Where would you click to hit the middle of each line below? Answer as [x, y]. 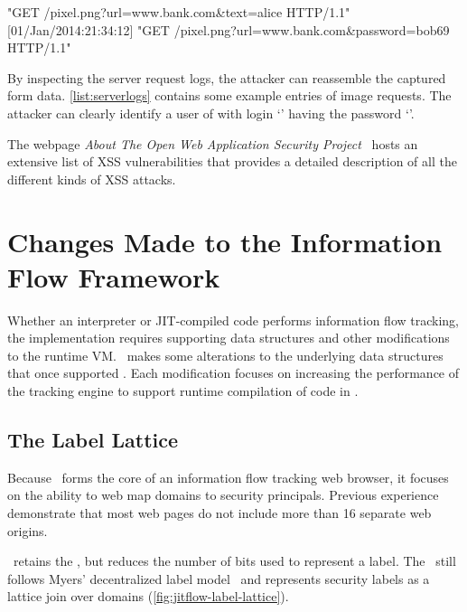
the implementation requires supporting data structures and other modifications [229, 338]
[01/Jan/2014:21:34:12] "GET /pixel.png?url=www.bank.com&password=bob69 [229, 29]
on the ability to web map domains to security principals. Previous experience [223, 495]
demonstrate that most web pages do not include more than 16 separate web [219, 513]
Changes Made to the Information [225, 241]
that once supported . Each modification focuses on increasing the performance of [233, 373]
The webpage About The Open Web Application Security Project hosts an [213, 143]
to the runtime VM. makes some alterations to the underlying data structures [225, 355]
